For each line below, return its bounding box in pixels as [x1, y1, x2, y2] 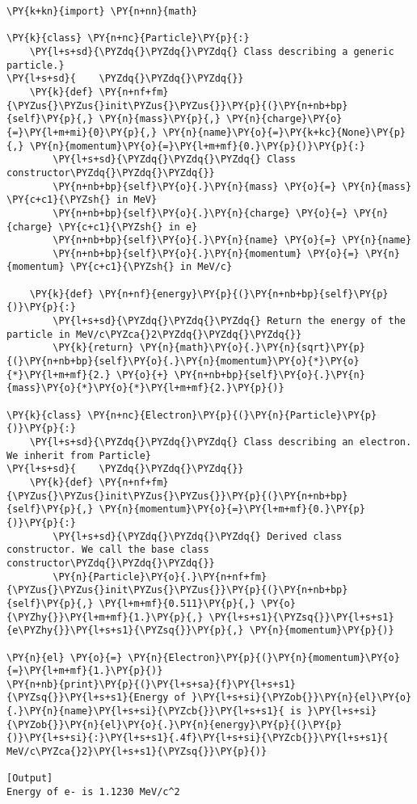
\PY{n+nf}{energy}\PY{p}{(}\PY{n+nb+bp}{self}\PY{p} [99, 288, 389, 300]
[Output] [6, 772, 53, 785]
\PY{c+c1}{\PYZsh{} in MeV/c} [69, 261, 233, 273]
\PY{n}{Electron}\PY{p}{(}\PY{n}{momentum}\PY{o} [128, 651, 400, 663]
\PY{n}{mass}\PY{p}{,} [99, 113, 221, 125]
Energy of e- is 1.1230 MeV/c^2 [6, 786, 180, 798]
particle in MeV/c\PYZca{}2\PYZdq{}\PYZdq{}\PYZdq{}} [6, 328, 302, 340]
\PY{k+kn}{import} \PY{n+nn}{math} [6, 6, 198, 17]
